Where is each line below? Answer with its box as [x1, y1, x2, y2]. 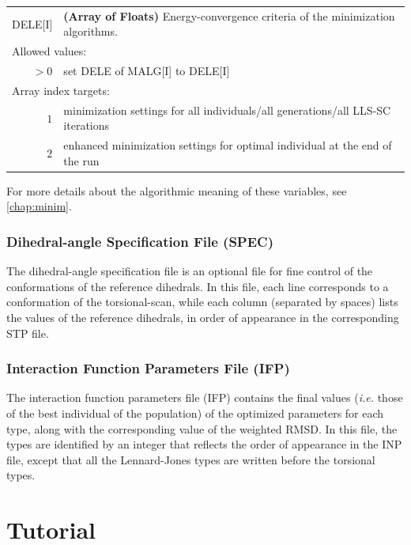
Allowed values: [12, 43, 87, 59]
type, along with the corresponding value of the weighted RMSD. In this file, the [6, 420, 398, 437]
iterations [63, 117, 110, 134]
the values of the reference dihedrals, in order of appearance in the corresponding [6, 309, 399, 326]
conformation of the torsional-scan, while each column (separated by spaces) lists [6, 293, 398, 310]
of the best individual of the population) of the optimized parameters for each [6, 405, 384, 422]
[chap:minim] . [6, 198, 72, 214]
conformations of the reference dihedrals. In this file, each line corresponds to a [6, 278, 389, 294]
